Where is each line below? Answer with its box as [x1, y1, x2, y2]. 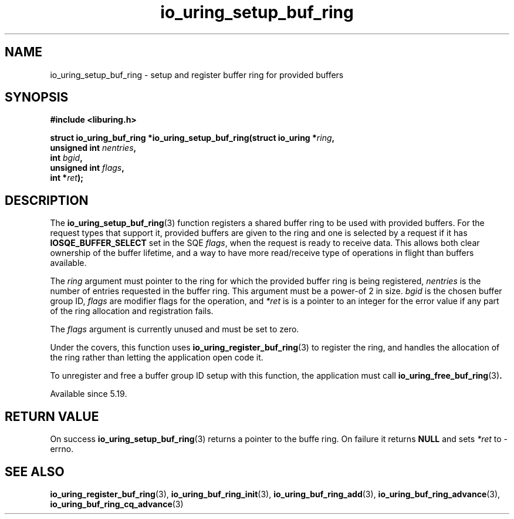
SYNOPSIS [5, 90, 69, 105]
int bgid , [50, 153, 83, 163]
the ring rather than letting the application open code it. [50, 352, 263, 363]
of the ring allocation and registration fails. [50, 306, 214, 316]
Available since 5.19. [50, 389, 127, 399]
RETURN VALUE [5, 409, 99, 424]
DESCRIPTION [5, 193, 89, 208]
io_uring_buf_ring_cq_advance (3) [50, 498, 184, 509]
